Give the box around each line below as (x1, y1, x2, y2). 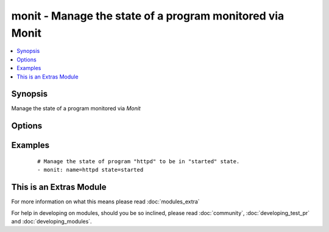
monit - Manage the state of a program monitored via (11, 9, 285, 23)
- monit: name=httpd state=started (37, 166, 144, 174)
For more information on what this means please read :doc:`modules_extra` (11, 198, 200, 205)
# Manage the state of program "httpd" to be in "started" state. (37, 158, 240, 164)
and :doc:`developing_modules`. (11, 217, 92, 225)
